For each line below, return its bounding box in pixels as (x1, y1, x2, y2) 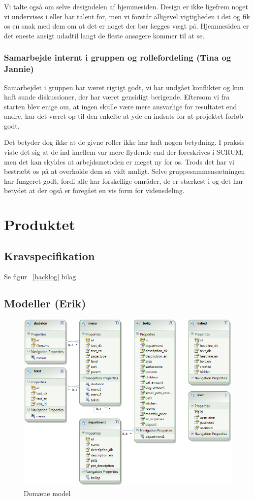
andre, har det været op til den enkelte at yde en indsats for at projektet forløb (4, 111, 243, 121)
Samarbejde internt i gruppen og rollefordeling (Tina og (4, 51, 231, 64)
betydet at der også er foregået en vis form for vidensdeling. (4, 185, 185, 196)
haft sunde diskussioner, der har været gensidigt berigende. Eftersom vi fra (4, 92, 230, 102)
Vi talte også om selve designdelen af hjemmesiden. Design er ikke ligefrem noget (4, 1, 249, 11)
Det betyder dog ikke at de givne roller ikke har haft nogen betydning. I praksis (4, 137, 245, 147)
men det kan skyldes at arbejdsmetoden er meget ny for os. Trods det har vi (4, 156, 235, 167)
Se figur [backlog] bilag (4, 271, 76, 281)
